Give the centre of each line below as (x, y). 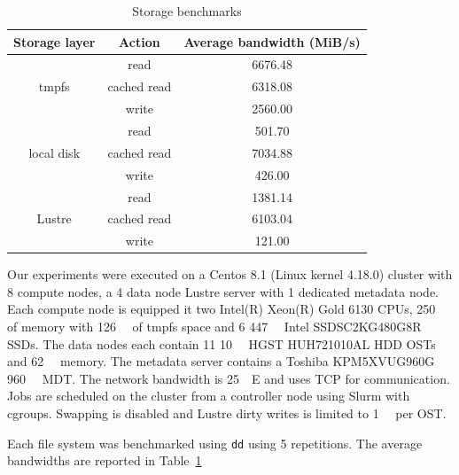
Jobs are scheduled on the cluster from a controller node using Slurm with (209, 396)
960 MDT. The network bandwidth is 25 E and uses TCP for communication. (229, 378)
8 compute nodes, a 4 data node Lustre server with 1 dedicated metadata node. (223, 291)
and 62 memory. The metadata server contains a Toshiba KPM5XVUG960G (221, 361)
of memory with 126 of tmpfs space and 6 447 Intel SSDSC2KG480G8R (214, 327)
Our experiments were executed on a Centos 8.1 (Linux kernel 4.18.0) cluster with (230, 274)
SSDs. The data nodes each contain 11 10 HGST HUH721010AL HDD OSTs (222, 343)
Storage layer (54, 41)
